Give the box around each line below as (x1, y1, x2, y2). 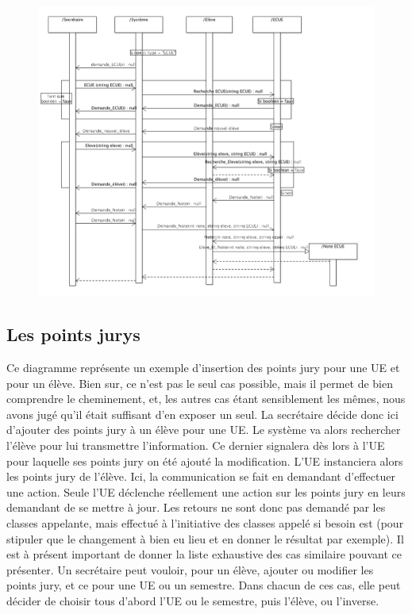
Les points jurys (6, 322, 141, 347)
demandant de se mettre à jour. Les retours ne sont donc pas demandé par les (6, 499, 386, 516)
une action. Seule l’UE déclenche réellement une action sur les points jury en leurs (6, 483, 406, 500)
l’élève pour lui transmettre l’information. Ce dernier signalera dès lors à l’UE (6, 436, 385, 453)
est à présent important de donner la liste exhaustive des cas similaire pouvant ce (6, 546, 402, 562)
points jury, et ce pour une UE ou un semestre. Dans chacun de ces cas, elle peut (6, 577, 401, 593)
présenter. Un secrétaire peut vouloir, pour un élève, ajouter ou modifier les (6, 561, 374, 578)
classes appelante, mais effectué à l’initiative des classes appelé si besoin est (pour (6, 514, 404, 531)
